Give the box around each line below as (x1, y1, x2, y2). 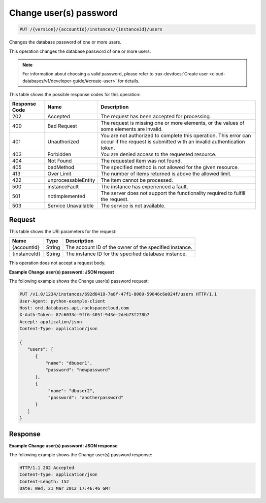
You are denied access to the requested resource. (100, 151, 217, 158)
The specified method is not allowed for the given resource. (100, 164, 239, 171)
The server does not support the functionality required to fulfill (100, 190, 246, 197)
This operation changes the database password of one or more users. (9, 48, 151, 54)
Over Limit (47, 170, 71, 177)
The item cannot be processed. (100, 177, 173, 184)
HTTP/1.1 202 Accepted (19, 465, 74, 470)
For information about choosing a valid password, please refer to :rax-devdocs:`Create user (22, 71, 208, 77)
